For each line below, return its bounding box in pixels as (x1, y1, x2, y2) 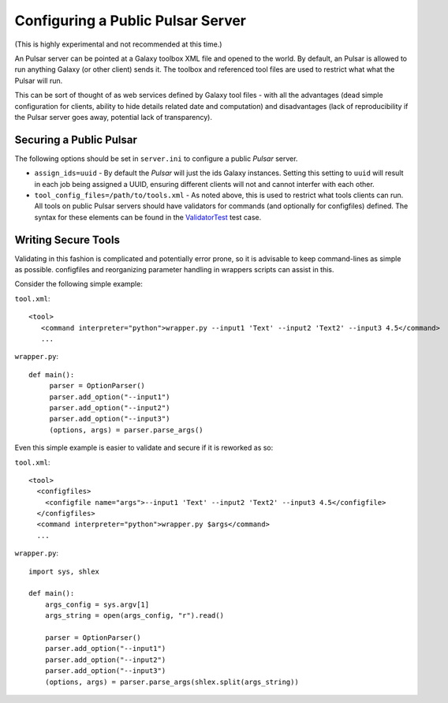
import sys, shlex (28, 567, 100, 576)
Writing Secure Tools (14, 233, 120, 246)
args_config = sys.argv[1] (44, 600, 150, 609)
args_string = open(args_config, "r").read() (44, 611, 225, 620)
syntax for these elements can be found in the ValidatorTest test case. (34, 212, 262, 222)
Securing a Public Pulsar (14, 133, 138, 146)
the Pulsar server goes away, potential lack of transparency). (14, 112, 213, 122)
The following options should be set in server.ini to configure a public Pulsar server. (14, 154, 298, 163)
